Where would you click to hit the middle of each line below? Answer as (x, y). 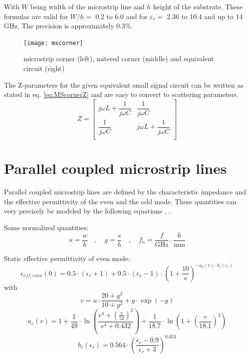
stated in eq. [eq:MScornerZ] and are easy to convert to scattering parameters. (121, 94)
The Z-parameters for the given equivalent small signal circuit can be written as (124, 84)
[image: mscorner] (53, 43)
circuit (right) (44, 68)
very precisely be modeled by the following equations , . (87, 211)
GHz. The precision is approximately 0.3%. (68, 26)
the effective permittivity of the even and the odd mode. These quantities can (120, 201)
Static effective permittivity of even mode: (67, 258)
